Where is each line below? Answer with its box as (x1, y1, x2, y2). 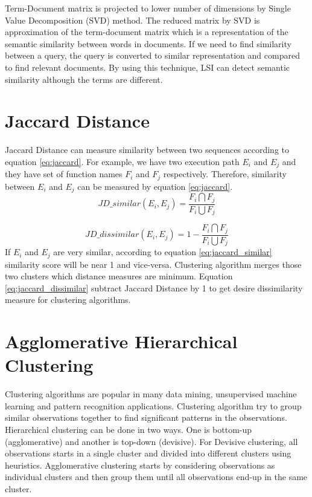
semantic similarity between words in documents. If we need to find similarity (5, 37, 291, 50)
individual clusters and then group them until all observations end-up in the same (5, 470, 308, 483)
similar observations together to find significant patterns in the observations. (5, 411, 287, 424)
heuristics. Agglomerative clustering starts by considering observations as (5, 458, 275, 471)
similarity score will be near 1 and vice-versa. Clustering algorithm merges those (5, 258, 302, 270)
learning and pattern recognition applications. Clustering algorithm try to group (5, 399, 302, 412)
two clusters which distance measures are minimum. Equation (5, 270, 233, 282)
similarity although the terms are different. (5, 73, 163, 85)
